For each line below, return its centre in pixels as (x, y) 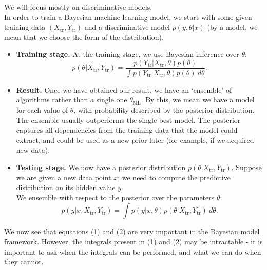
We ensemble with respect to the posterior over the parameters (115, 197)
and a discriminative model (127, 27)
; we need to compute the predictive (174, 177)
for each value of (42, 110)
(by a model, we (232, 27)
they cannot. (24, 262)
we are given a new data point (64, 177)
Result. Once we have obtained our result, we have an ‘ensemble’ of (124, 89)
